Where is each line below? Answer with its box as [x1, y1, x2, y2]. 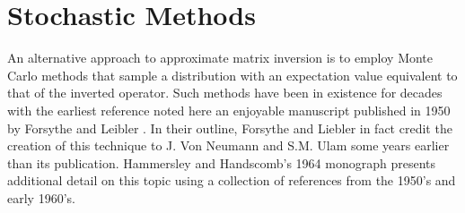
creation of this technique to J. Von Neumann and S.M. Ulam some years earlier [7, 136, 450, 155]
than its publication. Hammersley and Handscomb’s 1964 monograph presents [7, 153, 435, 172]
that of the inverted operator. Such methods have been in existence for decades [7, 83, 443, 102]
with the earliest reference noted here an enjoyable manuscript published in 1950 [7, 100, 451, 119]
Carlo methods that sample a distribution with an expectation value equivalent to [7, 65, 458, 84]
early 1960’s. [7, 188, 75, 207]
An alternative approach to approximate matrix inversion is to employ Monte [7, 48, 434, 67]
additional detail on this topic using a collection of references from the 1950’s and [7, 171, 456, 190]
